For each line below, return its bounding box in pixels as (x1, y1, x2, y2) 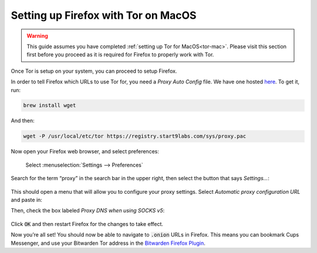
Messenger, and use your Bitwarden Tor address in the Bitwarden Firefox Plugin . (11, 239, 205, 247)
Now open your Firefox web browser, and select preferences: (11, 148, 160, 155)
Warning (26, 32, 48, 39)
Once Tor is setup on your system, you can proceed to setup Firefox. (11, 68, 177, 75)
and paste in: (11, 197, 42, 203)
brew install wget (23, 102, 76, 109)
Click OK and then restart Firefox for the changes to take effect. (11, 220, 164, 227)
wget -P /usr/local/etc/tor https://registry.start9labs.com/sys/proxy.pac (23, 133, 247, 140)
